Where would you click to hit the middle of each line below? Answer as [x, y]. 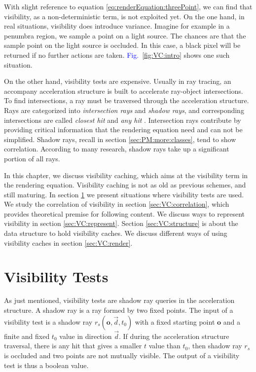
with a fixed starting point [175, 321]
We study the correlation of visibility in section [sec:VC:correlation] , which [117, 204]
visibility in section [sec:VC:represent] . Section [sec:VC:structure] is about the [121, 223]
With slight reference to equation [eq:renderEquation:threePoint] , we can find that [128, 6]
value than [165, 346]
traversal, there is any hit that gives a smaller [73, 346]
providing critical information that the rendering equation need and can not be [123, 130]
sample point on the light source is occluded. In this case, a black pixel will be [122, 45]
